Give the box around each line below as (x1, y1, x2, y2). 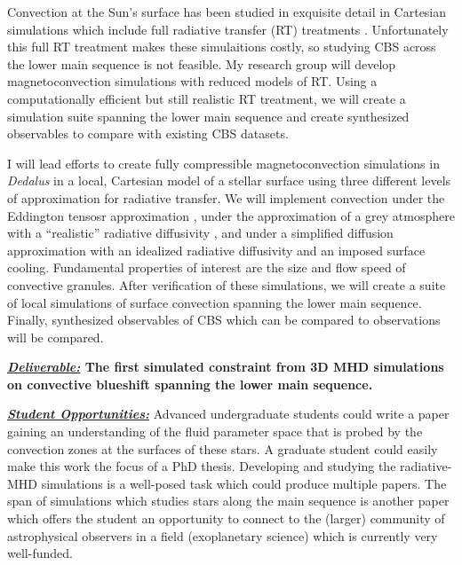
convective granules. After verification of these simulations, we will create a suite (7, 275, 446, 294)
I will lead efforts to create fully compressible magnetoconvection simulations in (7, 153, 440, 172)
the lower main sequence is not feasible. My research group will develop (7, 54, 396, 73)
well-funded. (7, 544, 73, 562)
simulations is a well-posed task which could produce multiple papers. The (41, 474, 447, 492)
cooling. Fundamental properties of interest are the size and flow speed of (7, 258, 406, 277)
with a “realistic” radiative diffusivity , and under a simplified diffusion (7, 224, 394, 242)
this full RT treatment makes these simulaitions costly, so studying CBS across (7, 37, 436, 56)
